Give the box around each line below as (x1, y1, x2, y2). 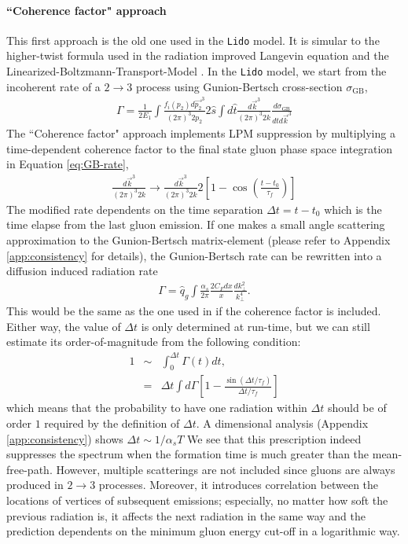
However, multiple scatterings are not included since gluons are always (56, 461, 395, 477)
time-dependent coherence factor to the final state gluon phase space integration (6, 140, 393, 156)
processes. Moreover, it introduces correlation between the (98, 476, 379, 493)
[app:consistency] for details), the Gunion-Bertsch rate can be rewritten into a (6, 247, 382, 263)
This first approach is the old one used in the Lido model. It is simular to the (6, 31, 380, 48)
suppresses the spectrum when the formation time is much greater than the (6, 446, 369, 462)
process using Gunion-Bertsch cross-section (135, 78, 343, 94)
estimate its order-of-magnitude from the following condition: (6, 333, 301, 350)
